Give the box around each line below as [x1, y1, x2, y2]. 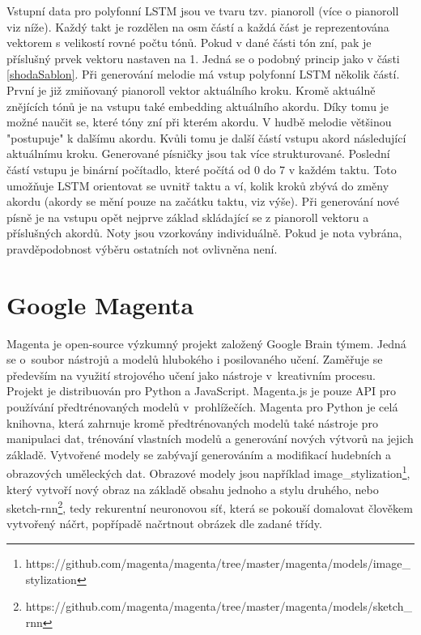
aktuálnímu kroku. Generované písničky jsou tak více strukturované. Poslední [6, 145, 390, 162]
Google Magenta [6, 288, 194, 321]
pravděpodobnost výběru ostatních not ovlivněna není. [6, 240, 278, 257]
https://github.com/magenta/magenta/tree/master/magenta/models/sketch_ [25, 598, 412, 615]
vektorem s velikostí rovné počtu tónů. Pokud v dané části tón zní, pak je [6, 34, 372, 51]
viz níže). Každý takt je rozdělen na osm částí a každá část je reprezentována [6, 18, 389, 35]
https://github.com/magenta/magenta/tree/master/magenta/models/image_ [25, 555, 410, 572]
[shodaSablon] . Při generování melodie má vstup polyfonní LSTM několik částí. [6, 66, 400, 83]
